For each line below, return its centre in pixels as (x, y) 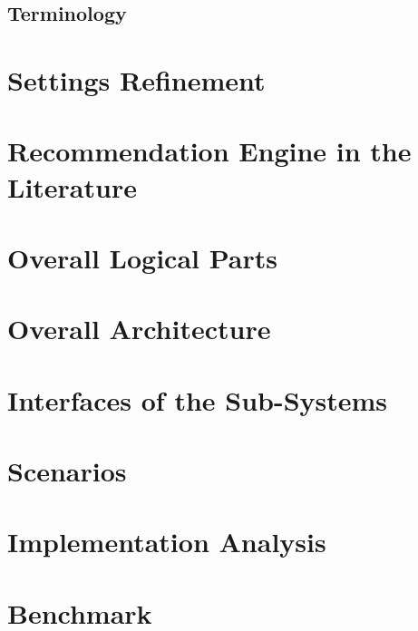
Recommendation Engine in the (209, 151)
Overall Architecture (139, 329)
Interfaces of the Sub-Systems (198, 399)
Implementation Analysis (167, 542)
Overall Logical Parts (142, 257)
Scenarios (67, 471)
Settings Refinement (136, 79)
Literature (72, 186)
